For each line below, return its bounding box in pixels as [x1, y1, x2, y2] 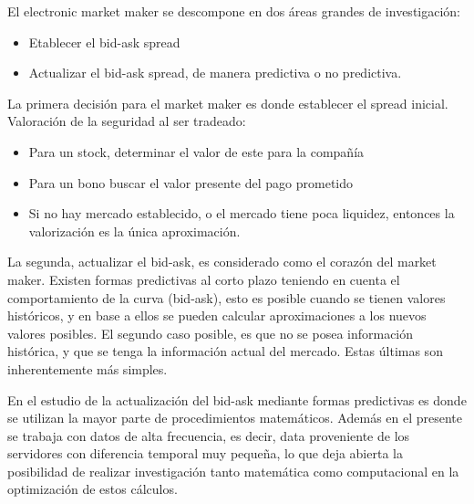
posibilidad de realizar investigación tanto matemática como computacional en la [7, 461, 459, 480]
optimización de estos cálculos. [7, 479, 178, 499]
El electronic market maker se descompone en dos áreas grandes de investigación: [7, 2, 460, 20]
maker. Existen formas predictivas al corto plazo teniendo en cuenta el [7, 269, 400, 289]
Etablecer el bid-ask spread [28, 32, 180, 51]
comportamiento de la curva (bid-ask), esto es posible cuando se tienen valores [7, 288, 446, 307]
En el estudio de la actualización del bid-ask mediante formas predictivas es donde [7, 390, 467, 409]
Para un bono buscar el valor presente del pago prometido [28, 173, 354, 192]
